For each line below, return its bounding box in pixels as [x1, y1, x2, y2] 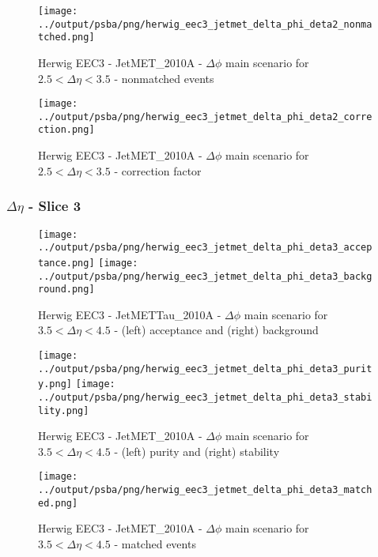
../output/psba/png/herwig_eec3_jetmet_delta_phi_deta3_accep [38, 242, 372, 254]
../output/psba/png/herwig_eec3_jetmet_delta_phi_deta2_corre [38, 111, 372, 122]
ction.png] [38, 124, 95, 136]
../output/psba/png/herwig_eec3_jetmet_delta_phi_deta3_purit [38, 363, 372, 374]
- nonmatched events [114, 70, 214, 86]
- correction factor [114, 162, 202, 179]
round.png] [38, 284, 95, 295]
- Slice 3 [28, 196, 81, 216]
